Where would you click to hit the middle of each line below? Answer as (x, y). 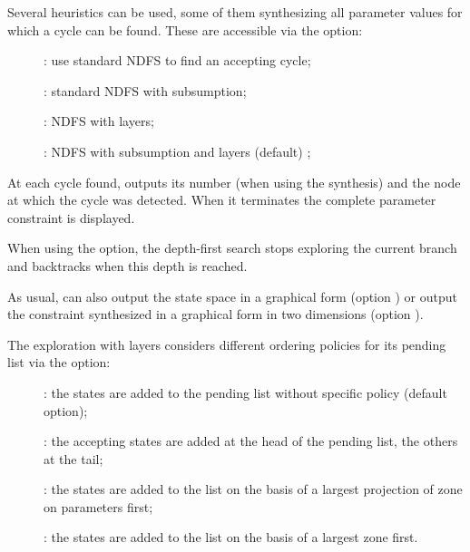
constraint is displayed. (71, 217)
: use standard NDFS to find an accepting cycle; (177, 60)
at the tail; (73, 458)
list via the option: (59, 362)
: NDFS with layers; (99, 121)
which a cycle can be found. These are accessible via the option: (185, 29)
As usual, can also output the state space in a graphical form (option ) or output (232, 296)
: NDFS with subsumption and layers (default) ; (177, 151)
